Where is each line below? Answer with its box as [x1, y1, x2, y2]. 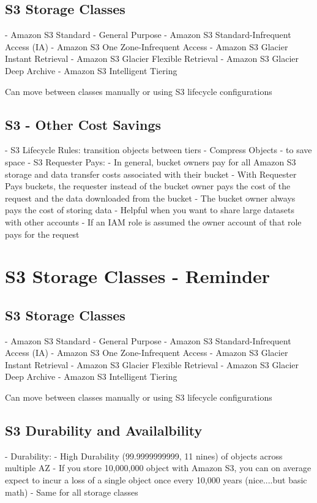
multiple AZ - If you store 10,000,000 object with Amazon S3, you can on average [5, 461, 311, 474]
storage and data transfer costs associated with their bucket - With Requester [5, 167, 297, 180]
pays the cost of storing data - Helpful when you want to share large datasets [5, 203, 295, 216]
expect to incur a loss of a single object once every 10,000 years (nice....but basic [5, 474, 307, 486]
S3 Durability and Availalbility [5, 421, 203, 440]
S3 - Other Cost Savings [5, 115, 162, 134]
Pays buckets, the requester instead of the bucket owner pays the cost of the [5, 180, 291, 192]
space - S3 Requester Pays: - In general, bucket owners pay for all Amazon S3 [5, 155, 296, 168]
